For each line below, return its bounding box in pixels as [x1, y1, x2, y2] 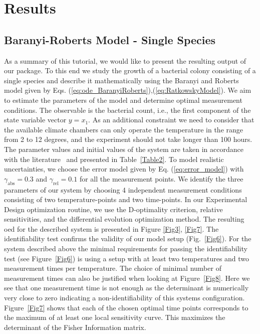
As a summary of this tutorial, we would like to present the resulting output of [4, 55, 246, 66]
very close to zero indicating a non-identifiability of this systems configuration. [4, 292, 245, 303]
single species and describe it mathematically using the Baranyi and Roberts [4, 75, 239, 85]
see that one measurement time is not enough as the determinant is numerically [4, 282, 249, 293]
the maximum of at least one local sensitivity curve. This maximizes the [4, 312, 225, 322]
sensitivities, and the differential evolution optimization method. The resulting [4, 214, 244, 224]
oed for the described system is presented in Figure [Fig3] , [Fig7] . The [4, 223, 219, 234]
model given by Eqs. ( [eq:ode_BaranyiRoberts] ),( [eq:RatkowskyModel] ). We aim [4, 85, 251, 95]
